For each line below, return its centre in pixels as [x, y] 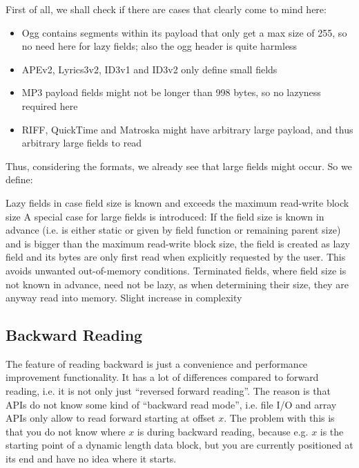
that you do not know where [66, 431]
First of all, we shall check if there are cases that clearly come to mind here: [166, 9]
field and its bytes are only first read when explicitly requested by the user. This [176, 257]
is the [332, 431]
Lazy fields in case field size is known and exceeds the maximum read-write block [177, 202]
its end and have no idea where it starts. [91, 459]
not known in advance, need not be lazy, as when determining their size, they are [177, 284]
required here [50, 105]
